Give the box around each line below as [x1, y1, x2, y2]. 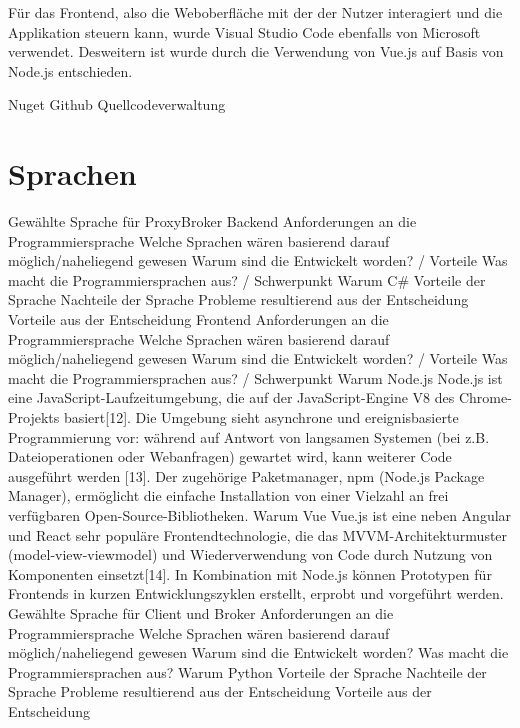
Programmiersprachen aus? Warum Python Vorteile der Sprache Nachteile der [8, 661, 487, 682]
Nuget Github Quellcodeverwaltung [8, 94, 226, 115]
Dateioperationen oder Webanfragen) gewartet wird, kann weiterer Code [8, 446, 452, 467]
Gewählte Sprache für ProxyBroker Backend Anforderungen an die [8, 211, 417, 232]
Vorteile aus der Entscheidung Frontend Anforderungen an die [8, 309, 389, 330]
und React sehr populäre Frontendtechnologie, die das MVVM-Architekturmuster [8, 524, 508, 545]
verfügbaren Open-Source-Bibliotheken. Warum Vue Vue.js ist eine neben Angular [8, 505, 512, 525]
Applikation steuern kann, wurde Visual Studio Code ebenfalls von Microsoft [8, 21, 481, 42]
